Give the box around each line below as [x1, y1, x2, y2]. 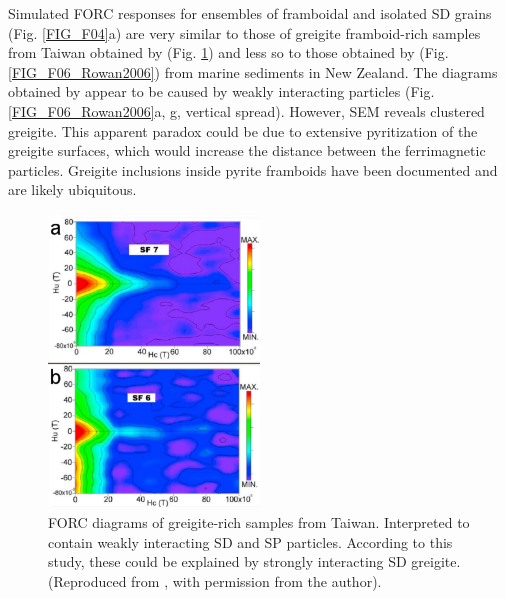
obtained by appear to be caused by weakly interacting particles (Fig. [8, 81, 435, 102]
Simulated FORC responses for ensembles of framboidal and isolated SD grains [8, 3, 492, 23]
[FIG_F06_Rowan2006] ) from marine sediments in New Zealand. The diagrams [8, 61, 498, 82]
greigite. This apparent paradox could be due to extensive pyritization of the [8, 120, 478, 141]
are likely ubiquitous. [8, 179, 137, 200]
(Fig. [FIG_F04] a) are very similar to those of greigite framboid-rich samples [8, 22, 481, 43]
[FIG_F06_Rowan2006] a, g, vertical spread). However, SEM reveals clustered [8, 100, 485, 121]
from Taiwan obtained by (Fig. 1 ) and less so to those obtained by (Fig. [8, 42, 449, 63]
